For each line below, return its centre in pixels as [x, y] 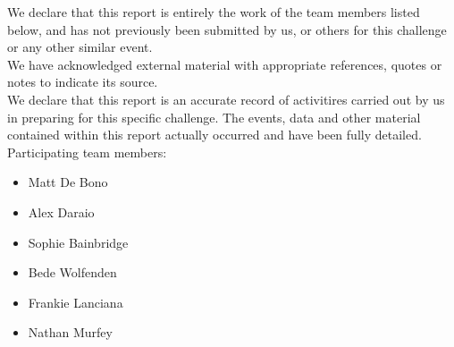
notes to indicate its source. [83, 82]
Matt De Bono [68, 182]
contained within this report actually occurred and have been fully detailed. [214, 135]
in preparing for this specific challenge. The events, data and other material [214, 117]
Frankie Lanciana [76, 302]
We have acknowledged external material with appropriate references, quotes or [225, 64]
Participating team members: [87, 152]
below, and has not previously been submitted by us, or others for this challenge [227, 29]
